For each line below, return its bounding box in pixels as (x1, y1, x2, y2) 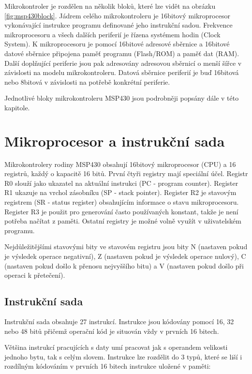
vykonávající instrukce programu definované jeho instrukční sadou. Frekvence (4, 20, 233, 30)
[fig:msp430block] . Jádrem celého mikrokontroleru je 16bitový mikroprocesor (4, 10, 230, 20)
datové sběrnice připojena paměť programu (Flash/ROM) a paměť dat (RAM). (4, 48, 239, 58)
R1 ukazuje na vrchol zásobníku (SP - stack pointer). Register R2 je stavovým (4, 187, 237, 197)
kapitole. (4, 102, 30, 112)
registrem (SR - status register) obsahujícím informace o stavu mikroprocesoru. (4, 197, 239, 207)
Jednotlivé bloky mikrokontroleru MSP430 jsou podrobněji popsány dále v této (4, 93, 239, 103)
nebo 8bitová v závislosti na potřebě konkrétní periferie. (4, 76, 170, 87)
